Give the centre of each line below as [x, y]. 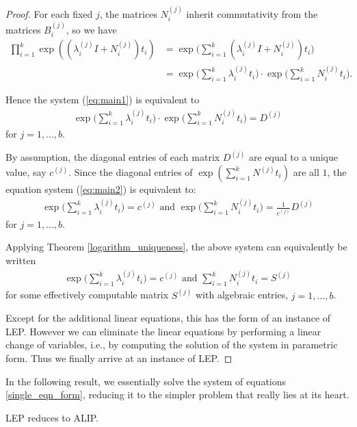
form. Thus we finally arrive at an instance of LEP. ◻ [119, 358]
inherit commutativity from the [252, 13]
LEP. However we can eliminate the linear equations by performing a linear [163, 331]
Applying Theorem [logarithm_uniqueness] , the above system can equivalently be [176, 247]
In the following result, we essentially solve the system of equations [146, 381]
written [21, 260]
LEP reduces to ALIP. [52, 417]
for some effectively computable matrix [87, 295]
